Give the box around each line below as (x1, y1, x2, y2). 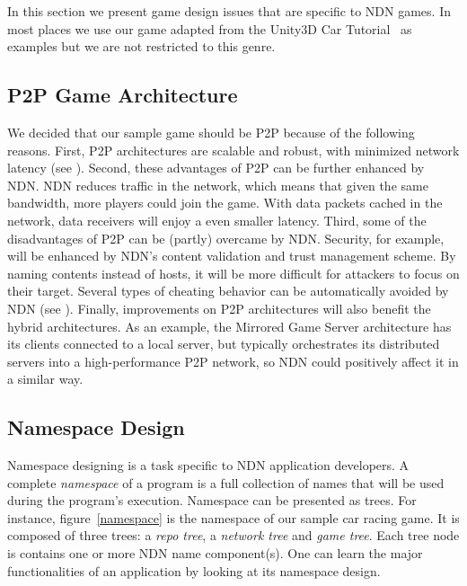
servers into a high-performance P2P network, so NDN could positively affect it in (7, 351, 459, 370)
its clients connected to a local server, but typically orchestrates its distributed (7, 334, 440, 353)
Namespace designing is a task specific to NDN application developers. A (7, 456, 410, 475)
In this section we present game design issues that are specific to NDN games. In (7, 2, 451, 20)
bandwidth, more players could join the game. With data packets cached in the (7, 193, 443, 212)
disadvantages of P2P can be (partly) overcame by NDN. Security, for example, (7, 228, 445, 247)
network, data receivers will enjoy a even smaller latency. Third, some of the (7, 210, 427, 229)
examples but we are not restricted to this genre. (7, 37, 276, 56)
